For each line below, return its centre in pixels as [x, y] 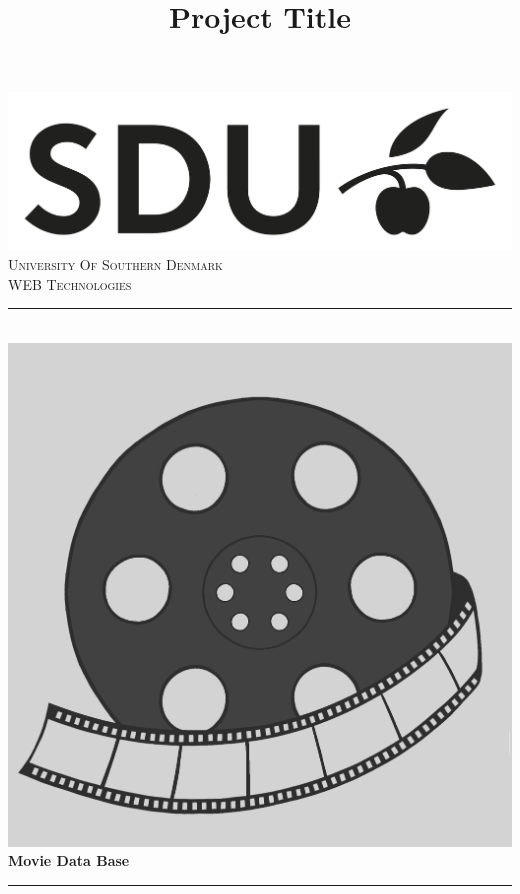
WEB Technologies [70, 283]
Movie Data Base [69, 860]
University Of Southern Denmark [115, 264]
